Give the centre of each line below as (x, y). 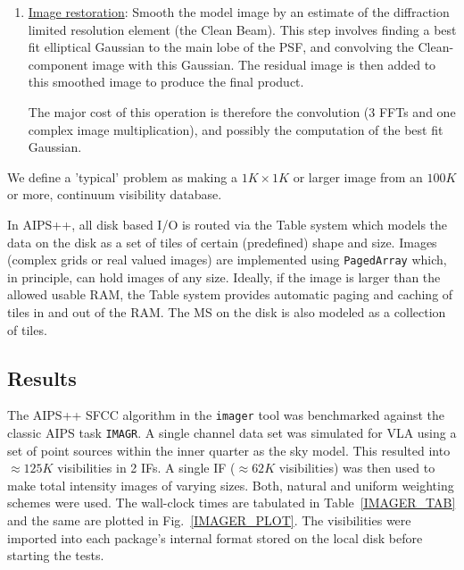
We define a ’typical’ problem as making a (122, 176)
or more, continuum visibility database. (115, 194)
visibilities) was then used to (357, 468)
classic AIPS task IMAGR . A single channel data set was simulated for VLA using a (232, 433)
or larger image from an (358, 176)
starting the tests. (56, 555)
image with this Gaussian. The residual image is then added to (264, 64)
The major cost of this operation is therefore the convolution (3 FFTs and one (242, 111)
